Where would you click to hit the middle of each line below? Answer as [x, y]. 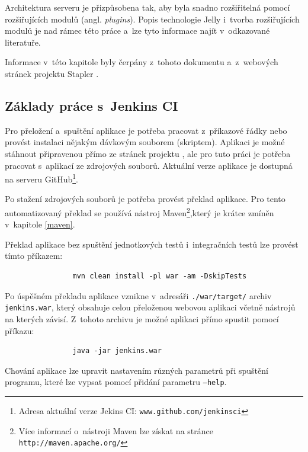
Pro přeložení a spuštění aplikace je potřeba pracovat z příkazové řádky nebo [146, 130]
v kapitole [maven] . [40, 224]
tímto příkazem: [34, 256]
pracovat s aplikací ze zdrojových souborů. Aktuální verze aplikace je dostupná [149, 165]
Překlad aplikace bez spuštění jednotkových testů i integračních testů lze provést [152, 244]
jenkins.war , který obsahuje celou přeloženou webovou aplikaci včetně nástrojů [150, 307]
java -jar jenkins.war [117, 351]
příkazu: [20, 330]
